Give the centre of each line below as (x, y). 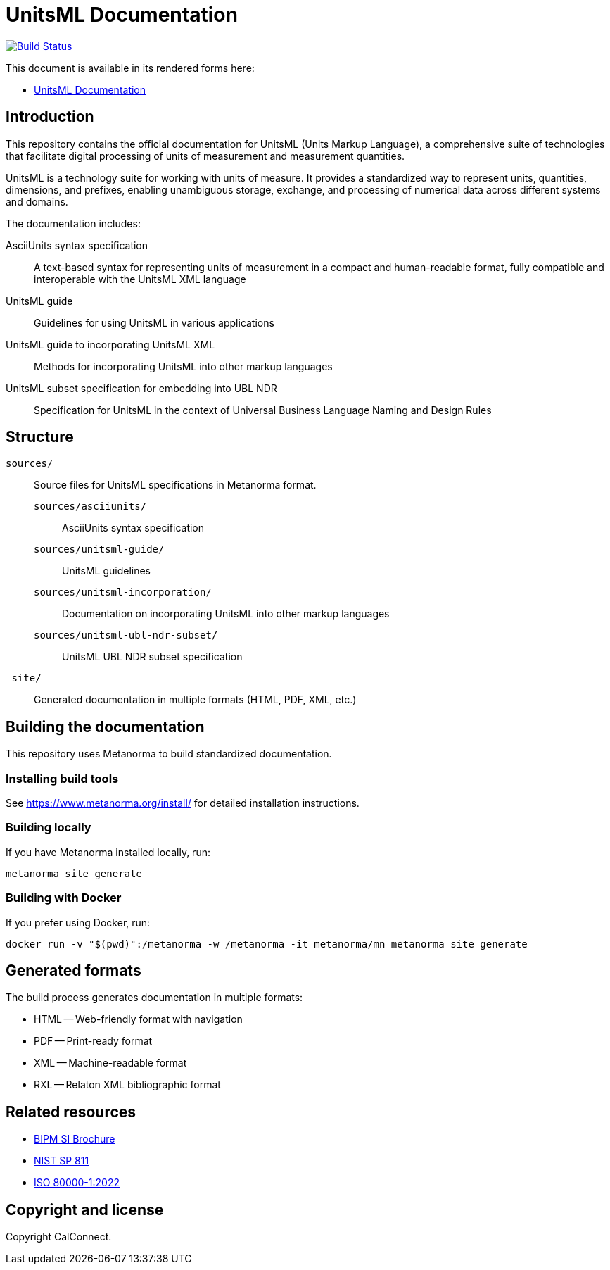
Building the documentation (105, 727)
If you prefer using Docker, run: (78, 922)
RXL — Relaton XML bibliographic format (127, 1085)
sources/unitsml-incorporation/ (123, 592)
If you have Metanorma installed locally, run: (108, 852)
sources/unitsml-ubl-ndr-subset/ (126, 635)
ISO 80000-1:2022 (77, 1183)
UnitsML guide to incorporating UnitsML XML (110, 344)
